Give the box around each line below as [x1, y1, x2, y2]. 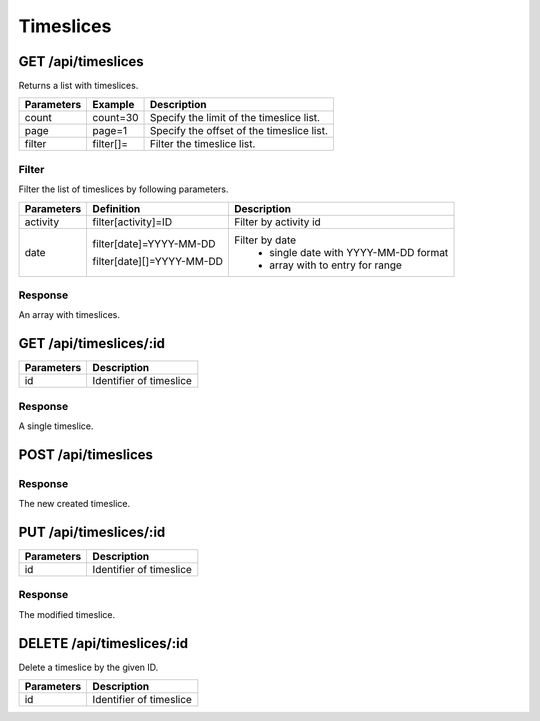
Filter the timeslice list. [150, 137, 256, 151]
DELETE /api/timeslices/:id [18, 635, 189, 652]
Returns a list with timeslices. [18, 80, 139, 92]
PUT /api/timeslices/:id [18, 523, 166, 540]
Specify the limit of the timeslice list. [150, 111, 320, 125]
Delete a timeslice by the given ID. [18, 661, 159, 673]
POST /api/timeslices [18, 446, 154, 463]
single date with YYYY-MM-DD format [269, 245, 449, 259]
